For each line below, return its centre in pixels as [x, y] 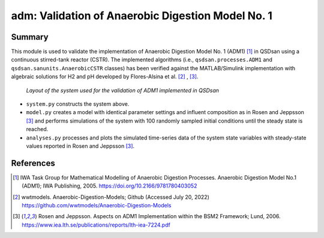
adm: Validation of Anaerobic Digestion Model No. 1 [142, 16]
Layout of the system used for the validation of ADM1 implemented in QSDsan [122, 90]
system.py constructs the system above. [78, 104]
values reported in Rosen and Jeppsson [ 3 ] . [80, 146]
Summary [30, 37]
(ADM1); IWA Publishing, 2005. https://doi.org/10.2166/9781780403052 [109, 186]
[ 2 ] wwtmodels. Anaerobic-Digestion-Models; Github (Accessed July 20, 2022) [111, 197]
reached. [37, 129]
